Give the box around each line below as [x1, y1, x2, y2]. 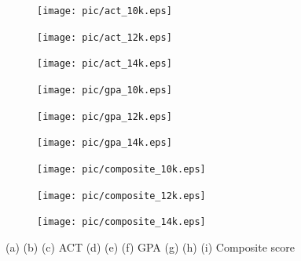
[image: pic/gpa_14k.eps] [37, 137, 172, 149]
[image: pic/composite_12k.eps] [37, 190, 206, 201]
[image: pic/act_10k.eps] [37, 5, 172, 16]
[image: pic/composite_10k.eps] [37, 163, 206, 175]
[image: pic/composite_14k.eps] [37, 216, 206, 228]
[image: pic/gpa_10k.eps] [37, 84, 172, 96]
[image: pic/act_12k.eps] [37, 31, 172, 43]
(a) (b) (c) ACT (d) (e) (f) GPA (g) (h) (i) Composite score [6, 238, 295, 255]
